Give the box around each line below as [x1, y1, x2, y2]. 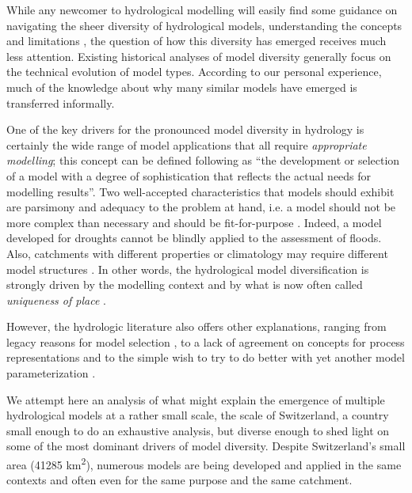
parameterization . [6, 365, 96, 381]
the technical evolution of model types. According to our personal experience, [6, 63, 382, 80]
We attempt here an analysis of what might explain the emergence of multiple [6, 391, 385, 408]
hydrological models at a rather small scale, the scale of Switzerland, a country [6, 407, 389, 423]
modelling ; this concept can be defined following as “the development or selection [6, 152, 400, 169]
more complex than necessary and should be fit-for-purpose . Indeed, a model [6, 214, 382, 230]
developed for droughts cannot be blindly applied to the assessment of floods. [6, 229, 382, 246]
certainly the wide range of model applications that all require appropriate [6, 136, 367, 153]
